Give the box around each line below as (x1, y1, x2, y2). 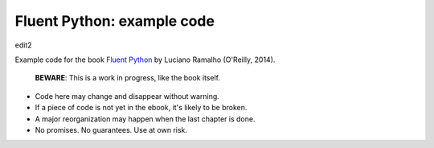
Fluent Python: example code (14, 12, 215, 30)
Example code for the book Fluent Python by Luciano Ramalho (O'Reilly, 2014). (14, 55, 276, 64)
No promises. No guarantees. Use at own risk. (35, 125, 188, 134)
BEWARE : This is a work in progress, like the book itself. (35, 73, 221, 83)
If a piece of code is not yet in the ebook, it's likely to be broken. (35, 103, 248, 113)
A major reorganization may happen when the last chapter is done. (35, 113, 256, 124)
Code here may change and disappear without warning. (35, 91, 220, 101)
